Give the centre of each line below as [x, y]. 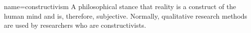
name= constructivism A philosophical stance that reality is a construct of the [120, 6]
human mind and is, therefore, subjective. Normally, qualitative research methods [126, 16]
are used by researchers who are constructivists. [75, 25]
